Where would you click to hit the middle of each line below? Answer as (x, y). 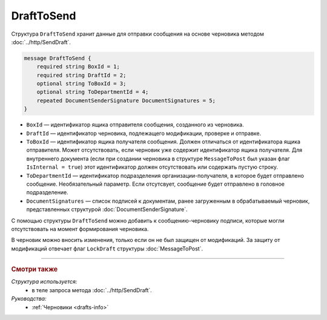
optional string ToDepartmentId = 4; (93, 92)
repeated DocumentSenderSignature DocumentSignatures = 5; (126, 100)
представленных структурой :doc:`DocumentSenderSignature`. (107, 209)
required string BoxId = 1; (78, 67)
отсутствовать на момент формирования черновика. (80, 229)
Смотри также (35, 269)
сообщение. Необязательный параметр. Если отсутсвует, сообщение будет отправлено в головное (155, 184)
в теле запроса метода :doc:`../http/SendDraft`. (92, 290)
